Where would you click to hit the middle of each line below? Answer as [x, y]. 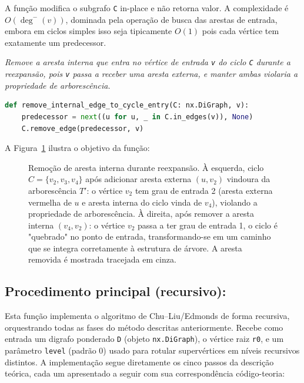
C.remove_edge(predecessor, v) [83, 128]
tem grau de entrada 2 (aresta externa [204, 190]
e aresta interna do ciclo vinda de [142, 202]
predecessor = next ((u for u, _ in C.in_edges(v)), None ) [137, 117]
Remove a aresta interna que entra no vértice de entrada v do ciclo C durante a [148, 62]
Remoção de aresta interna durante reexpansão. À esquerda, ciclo [146, 167]
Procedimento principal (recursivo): [116, 291]
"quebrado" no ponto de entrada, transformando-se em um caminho [150, 236]
